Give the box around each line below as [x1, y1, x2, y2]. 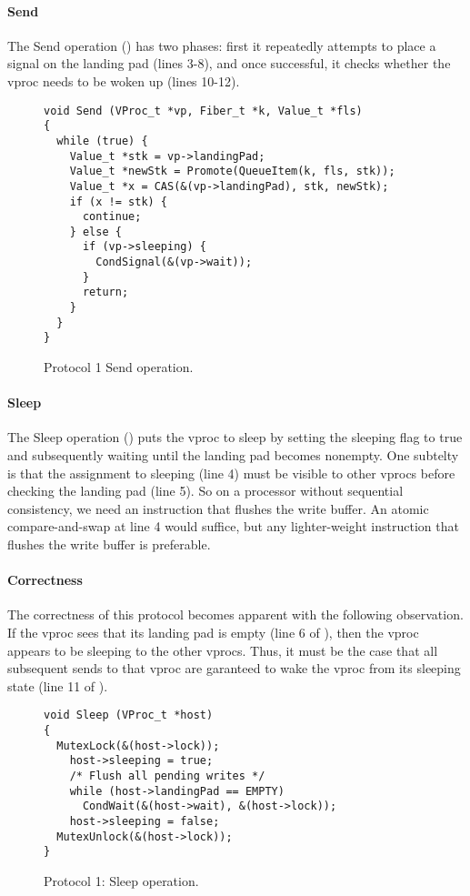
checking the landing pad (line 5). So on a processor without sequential [7, 481, 404, 500]
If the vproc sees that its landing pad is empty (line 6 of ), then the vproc [7, 623, 419, 642]
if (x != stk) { [69, 195, 168, 208]
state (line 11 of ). [7, 676, 108, 695]
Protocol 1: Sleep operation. [44, 871, 199, 890]
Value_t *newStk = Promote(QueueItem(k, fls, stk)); [69, 165, 395, 178]
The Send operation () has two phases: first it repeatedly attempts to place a [7, 35, 436, 55]
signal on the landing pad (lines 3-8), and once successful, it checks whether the [7, 54, 451, 73]
